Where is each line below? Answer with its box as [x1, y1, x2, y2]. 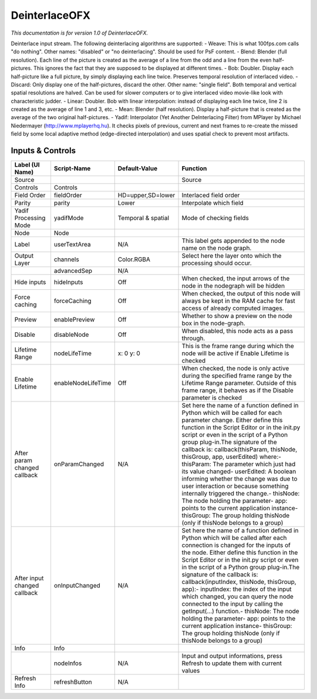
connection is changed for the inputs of [181, 541, 291, 549]
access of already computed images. [181, 304, 284, 312]
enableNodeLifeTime [53, 379, 112, 387]
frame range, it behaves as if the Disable [181, 386, 294, 394]
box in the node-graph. [181, 319, 246, 327]
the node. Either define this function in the [181, 549, 298, 557]
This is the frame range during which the [181, 342, 294, 350]
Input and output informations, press [181, 652, 283, 660]
